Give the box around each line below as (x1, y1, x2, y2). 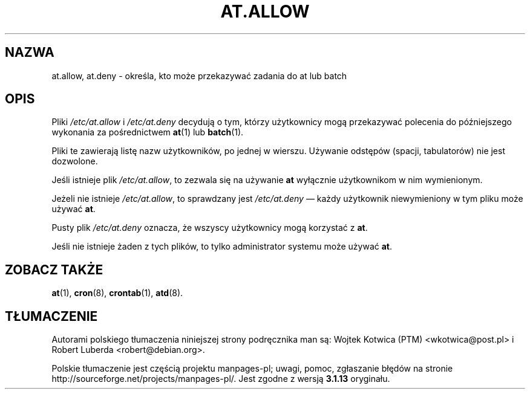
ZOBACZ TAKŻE (5, 262, 103, 277)
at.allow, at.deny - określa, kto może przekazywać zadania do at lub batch (51, 70, 347, 81)
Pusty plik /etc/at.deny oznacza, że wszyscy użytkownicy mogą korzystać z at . (51, 222, 368, 233)
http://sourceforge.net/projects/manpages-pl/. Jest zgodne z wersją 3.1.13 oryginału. (51, 373, 390, 384)
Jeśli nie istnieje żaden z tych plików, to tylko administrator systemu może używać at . (51, 241, 393, 252)
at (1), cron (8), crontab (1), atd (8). (51, 288, 183, 299)
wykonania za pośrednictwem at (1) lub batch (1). (51, 127, 244, 138)
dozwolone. (51, 156, 98, 167)
